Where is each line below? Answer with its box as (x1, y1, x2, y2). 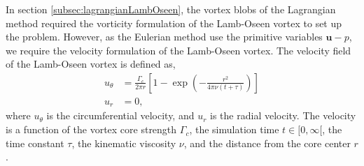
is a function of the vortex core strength (6, 122, 177, 137)
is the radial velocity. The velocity (210, 108, 356, 123)
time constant (6, 135, 64, 150)
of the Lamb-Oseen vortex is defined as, (6, 56, 176, 71)
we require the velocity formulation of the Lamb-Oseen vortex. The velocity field (6, 43, 351, 57)
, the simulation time (189, 122, 279, 137)
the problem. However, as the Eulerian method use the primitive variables (6, 29, 323, 44)
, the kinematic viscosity (71, 135, 176, 150)
